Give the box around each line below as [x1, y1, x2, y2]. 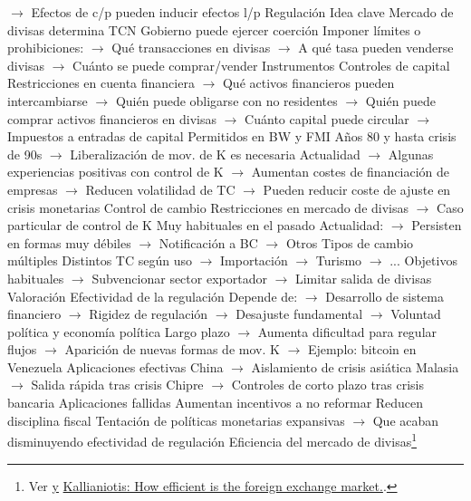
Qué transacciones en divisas [111, 38, 271, 57]
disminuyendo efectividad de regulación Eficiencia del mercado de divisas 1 [7, 429, 418, 450]
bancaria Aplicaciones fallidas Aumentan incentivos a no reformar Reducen [7, 393, 424, 412]
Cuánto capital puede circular [245, 109, 409, 128]
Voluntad [390, 304, 441, 323]
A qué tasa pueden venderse [298, 38, 454, 57]
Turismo [315, 251, 362, 270]
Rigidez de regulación [89, 304, 208, 323]
